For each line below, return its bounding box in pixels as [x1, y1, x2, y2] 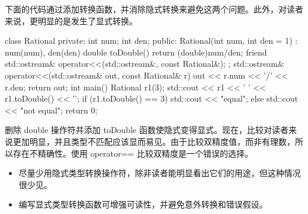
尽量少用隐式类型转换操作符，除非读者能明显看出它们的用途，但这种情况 [18, 167, 301, 179]
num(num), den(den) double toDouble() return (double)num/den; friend [5, 46, 267, 58]
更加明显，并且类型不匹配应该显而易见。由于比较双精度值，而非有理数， [12, 135, 295, 147]
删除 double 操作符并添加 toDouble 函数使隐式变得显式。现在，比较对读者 [5, 124, 288, 136]
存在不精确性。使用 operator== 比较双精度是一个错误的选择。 [12, 147, 253, 159]
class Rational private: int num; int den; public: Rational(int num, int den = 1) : [5, 34, 298, 47]
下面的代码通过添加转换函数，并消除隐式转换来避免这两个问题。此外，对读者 [5, 3, 303, 15]
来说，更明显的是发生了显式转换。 [5, 14, 137, 27]
